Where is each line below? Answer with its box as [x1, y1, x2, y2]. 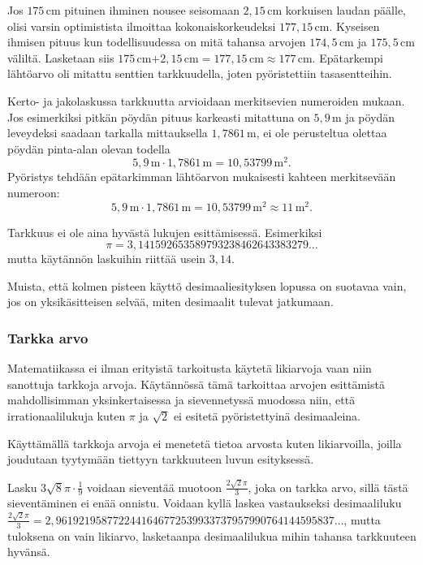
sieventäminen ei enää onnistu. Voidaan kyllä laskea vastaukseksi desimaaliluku [7, 494, 402, 511]
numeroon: [7, 184, 60, 201]
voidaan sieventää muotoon [87, 478, 222, 495]
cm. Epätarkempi [297, 49, 383, 66]
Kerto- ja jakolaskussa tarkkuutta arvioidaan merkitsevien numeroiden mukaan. [7, 92, 405, 109]
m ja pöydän [332, 108, 395, 125]
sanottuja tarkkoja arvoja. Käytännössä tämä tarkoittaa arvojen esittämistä [7, 375, 385, 392]
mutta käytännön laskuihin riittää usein [7, 250, 206, 267]
